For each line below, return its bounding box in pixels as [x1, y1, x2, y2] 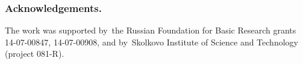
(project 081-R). [5, 47, 64, 60]
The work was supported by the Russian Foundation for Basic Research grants [5, 24, 296, 36]
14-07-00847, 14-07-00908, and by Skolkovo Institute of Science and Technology [5, 35, 298, 48]
